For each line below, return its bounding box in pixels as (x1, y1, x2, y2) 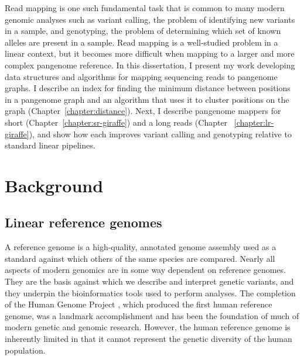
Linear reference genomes (5, 213, 162, 231)
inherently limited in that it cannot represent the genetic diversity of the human (5, 333, 292, 345)
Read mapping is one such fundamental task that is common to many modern (5, 2, 285, 13)
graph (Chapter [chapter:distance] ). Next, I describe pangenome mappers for (5, 105, 281, 117)
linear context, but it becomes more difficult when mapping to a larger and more (5, 47, 295, 60)
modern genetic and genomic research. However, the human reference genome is (5, 321, 291, 333)
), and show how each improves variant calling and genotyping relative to (29, 127, 292, 140)
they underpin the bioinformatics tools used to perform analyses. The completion (5, 286, 296, 299)
